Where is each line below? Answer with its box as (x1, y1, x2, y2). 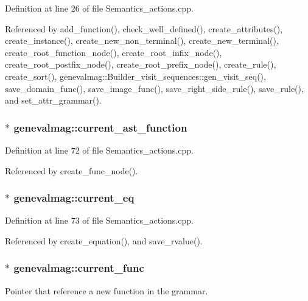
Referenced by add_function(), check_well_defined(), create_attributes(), (5, 22, 283, 35)
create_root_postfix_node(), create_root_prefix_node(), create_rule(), (5, 58, 276, 71)
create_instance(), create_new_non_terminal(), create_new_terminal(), (5, 34, 279, 47)
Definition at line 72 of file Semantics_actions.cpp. (5, 143, 194, 156)
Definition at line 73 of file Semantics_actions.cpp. (5, 214, 194, 227)
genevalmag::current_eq (13, 190, 135, 205)
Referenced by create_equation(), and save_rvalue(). (5, 234, 203, 247)
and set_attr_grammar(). (5, 94, 102, 107)
